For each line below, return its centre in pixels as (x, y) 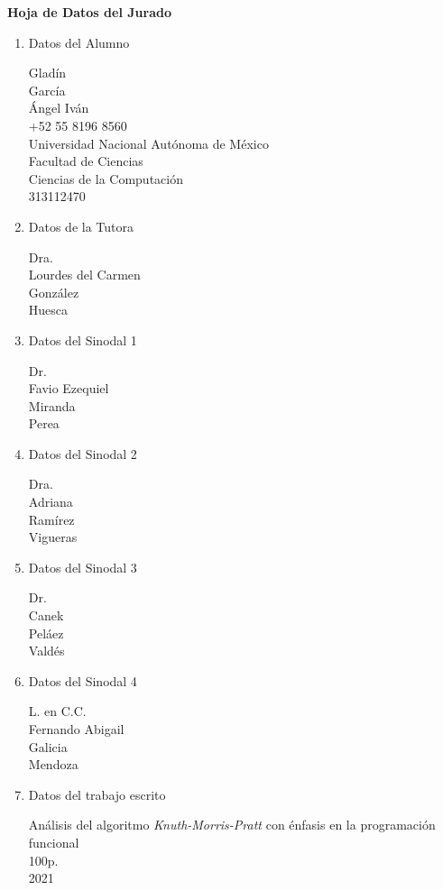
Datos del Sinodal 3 (83, 567)
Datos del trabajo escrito (97, 794)
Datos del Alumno (79, 42)
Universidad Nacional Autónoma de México (148, 143)
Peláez (46, 633)
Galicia (48, 746)
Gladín (47, 73)
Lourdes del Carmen (84, 275)
